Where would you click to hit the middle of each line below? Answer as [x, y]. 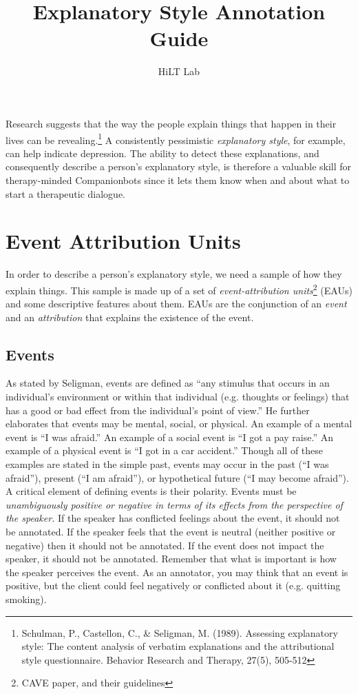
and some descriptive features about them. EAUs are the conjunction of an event [176, 304]
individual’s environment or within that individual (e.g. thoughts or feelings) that [178, 397]
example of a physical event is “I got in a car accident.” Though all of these [165, 450]
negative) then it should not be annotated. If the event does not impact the [165, 545]
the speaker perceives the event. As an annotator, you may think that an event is [177, 572]
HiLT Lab [179, 71]
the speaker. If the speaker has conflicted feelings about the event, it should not [173, 518]
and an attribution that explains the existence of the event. [130, 317]
